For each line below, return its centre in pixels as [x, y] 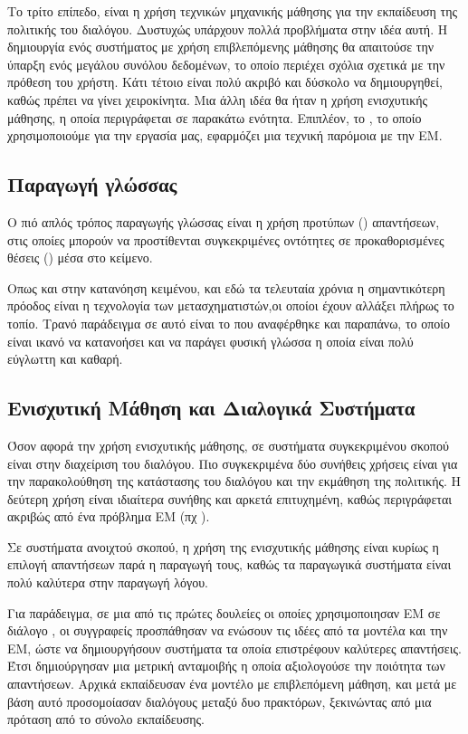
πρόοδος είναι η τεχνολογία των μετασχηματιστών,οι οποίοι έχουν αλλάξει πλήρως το [231, 305]
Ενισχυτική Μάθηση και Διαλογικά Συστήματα [211, 408]
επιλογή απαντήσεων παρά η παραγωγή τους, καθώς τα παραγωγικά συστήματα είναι [229, 564]
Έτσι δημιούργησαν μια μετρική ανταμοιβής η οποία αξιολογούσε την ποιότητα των [226, 666]
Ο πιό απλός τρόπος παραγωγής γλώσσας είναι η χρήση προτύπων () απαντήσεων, [224, 221]
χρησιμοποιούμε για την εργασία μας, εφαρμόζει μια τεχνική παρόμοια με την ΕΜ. [225, 135]
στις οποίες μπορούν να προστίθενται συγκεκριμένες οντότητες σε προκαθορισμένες [226, 239]
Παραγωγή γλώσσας [92, 184]
